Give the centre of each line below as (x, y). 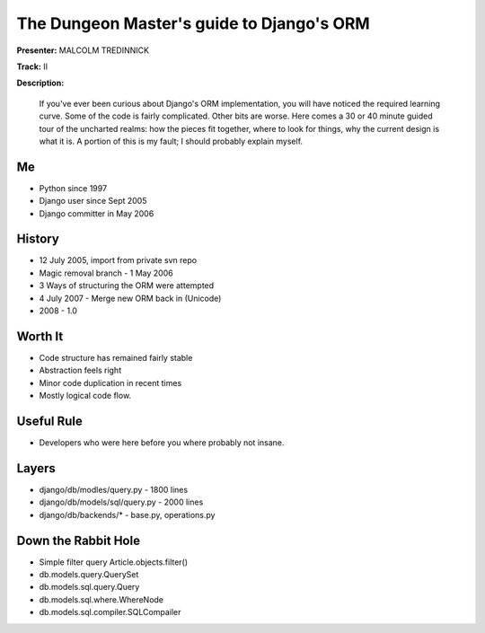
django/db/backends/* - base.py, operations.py (127, 514)
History (38, 239)
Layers (36, 468)
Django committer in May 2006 (97, 213)
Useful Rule (49, 421)
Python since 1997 (73, 188)
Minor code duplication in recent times (110, 382)
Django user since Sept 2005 (93, 201)
